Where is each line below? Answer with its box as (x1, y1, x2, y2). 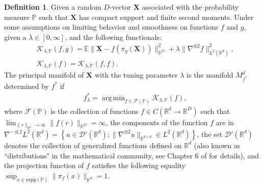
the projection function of (4, 160, 84, 171)
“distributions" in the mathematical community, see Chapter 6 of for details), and (4, 150, 259, 160)
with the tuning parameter (94, 69, 178, 80)
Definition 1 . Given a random (4, 2, 101, 12)
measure (4, 11, 30, 22)
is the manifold (187, 69, 233, 80)
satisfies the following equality (92, 160, 186, 171)
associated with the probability (142, 2, 239, 12)
